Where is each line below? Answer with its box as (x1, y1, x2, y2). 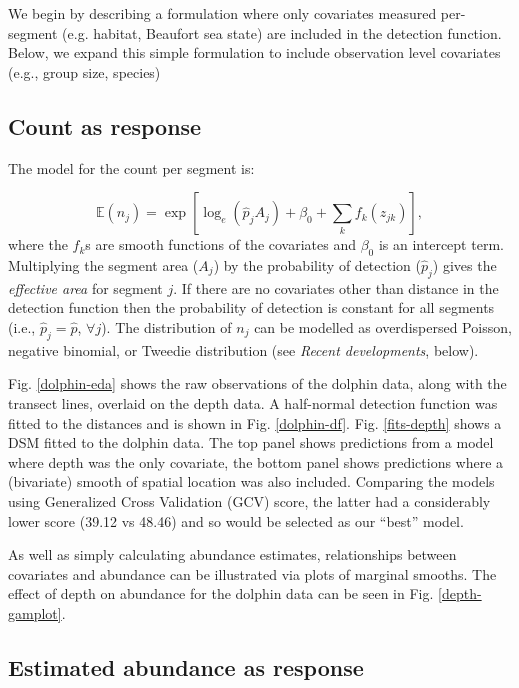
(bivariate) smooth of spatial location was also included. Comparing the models (8, 471, 495, 492)
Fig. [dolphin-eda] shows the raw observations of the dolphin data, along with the (8, 373, 507, 394)
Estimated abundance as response (8, 651, 364, 682)
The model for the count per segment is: (8, 157, 255, 178)
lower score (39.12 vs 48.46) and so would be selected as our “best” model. (8, 510, 464, 531)
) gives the (432, 254, 497, 275)
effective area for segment (8, 277, 163, 298)
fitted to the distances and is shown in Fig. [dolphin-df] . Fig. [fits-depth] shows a (8, 412, 502, 433)
